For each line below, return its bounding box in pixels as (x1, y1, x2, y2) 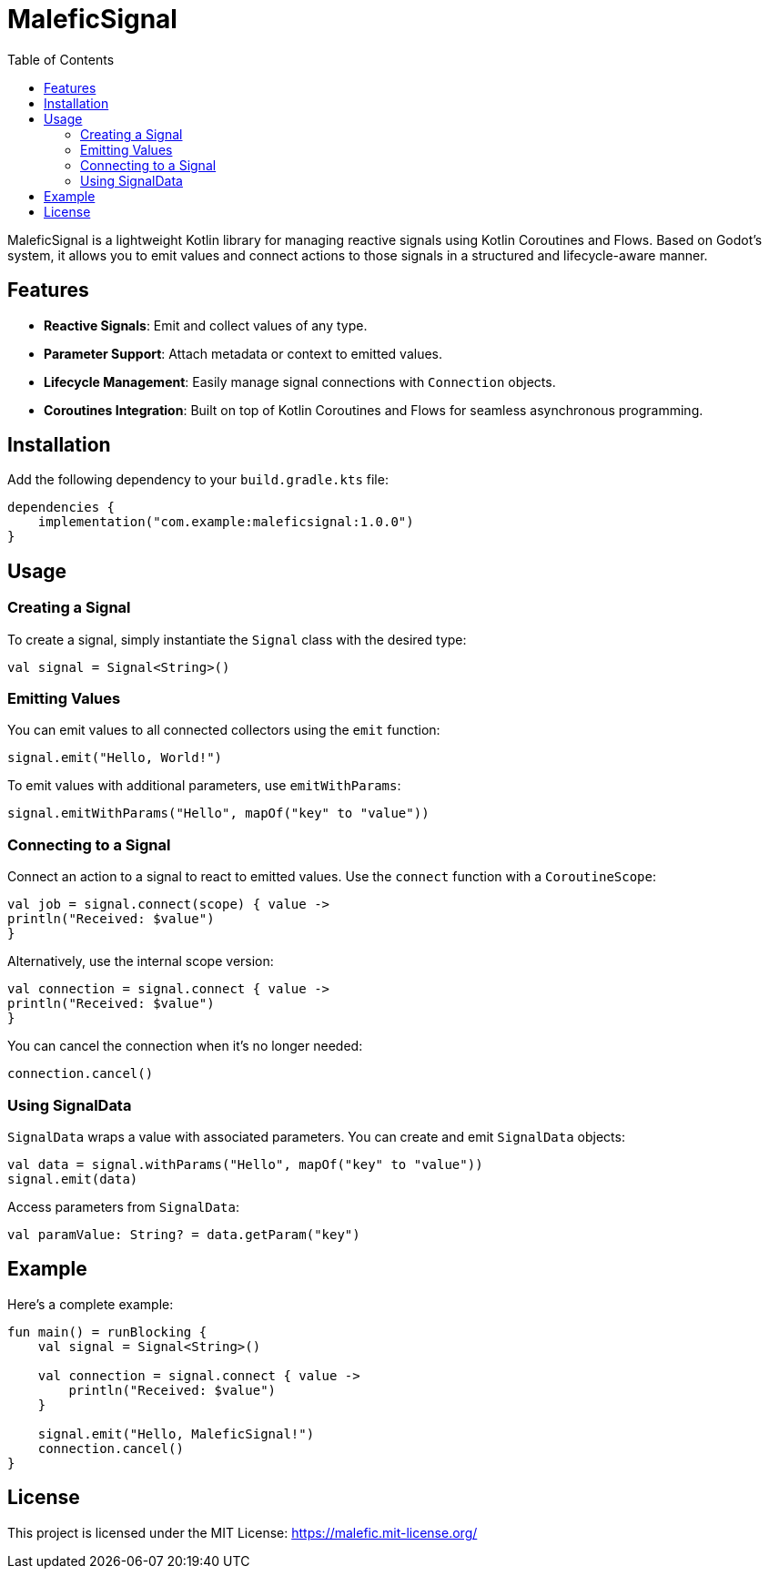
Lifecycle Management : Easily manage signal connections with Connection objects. (44, 373, 556, 390)
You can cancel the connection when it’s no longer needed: (7, 1038, 363, 1054)
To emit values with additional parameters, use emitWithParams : (7, 778, 401, 794)
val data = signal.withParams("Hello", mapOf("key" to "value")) (7, 1156, 483, 1172)
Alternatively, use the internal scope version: (7, 953, 274, 970)
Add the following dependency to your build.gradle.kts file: (7, 472, 389, 488)
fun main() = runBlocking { (7, 1324, 207, 1339)
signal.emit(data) (7, 1171, 138, 1186)
